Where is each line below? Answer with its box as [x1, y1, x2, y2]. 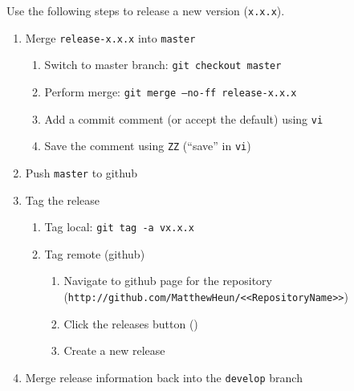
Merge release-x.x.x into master [25, 29, 196, 46]
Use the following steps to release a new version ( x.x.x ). [6, 2, 285, 18]
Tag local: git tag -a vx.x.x [44, 218, 194, 235]
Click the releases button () [63, 315, 198, 332]
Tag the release [25, 191, 100, 208]
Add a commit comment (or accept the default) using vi [44, 110, 323, 127]
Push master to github [25, 164, 138, 181]
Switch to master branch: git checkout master [44, 56, 282, 73]
